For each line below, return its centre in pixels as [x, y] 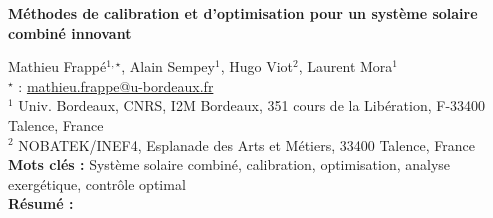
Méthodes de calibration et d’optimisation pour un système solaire [243, 13]
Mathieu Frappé [57, 66]
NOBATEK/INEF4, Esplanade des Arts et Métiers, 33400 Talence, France [246, 144]
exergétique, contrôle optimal [97, 183]
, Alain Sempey [168, 66]
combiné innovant [70, 32]
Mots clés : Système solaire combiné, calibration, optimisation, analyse [229, 164]
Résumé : [41, 203]
